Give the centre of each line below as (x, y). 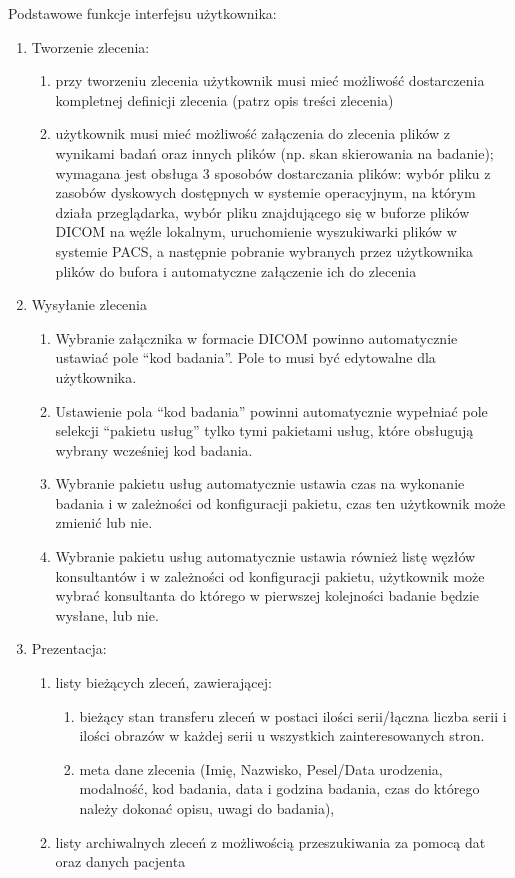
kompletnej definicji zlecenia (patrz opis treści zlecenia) (224, 99)
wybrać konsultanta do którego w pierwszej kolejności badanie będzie (267, 595)
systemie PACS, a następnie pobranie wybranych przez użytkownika (264, 250)
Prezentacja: (69, 648)
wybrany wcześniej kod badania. (154, 449)
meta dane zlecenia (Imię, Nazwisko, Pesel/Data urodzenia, (261, 768)
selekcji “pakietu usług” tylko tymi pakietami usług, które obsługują (264, 430)
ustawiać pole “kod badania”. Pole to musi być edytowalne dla (245, 357)
